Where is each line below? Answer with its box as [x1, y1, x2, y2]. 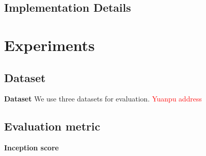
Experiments [4, 34, 95, 55]
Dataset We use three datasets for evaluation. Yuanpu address [4, 93, 202, 104]
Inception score [4, 142, 59, 153]
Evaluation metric [4, 118, 100, 134]
